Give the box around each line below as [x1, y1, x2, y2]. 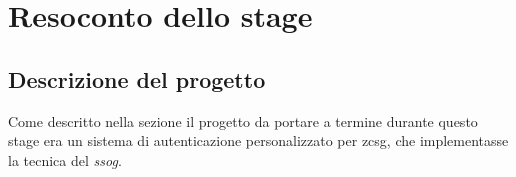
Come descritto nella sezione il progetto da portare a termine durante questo [8, 110, 478, 131]
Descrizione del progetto [8, 63, 266, 94]
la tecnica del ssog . [8, 149, 122, 170]
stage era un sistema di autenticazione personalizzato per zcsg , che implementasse [8, 130, 509, 151]
